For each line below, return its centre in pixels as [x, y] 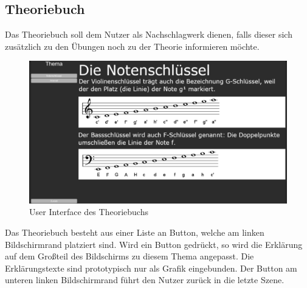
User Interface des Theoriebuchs [89, 212]
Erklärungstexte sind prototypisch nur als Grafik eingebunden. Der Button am [151, 268]
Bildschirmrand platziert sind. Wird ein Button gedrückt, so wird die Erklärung [154, 244]
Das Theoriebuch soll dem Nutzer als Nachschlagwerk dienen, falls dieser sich [149, 34]
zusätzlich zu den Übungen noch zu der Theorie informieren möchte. [132, 46]
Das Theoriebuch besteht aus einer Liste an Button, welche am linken [135, 232]
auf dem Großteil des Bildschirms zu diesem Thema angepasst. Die [129, 256]
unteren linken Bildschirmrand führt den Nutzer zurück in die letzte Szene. [145, 280]
